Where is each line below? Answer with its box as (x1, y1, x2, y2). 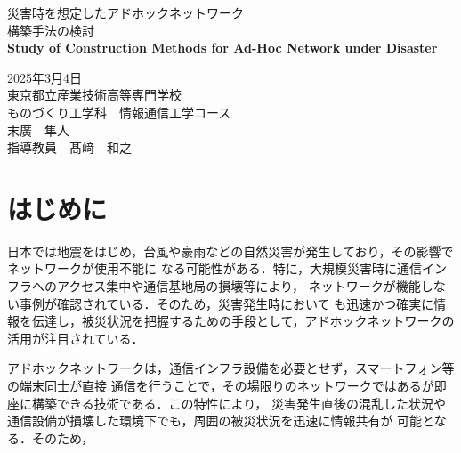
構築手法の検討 (7, 20, 94, 39)
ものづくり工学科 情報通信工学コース (7, 102, 231, 121)
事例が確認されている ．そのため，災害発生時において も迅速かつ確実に (19, 294, 434, 312)
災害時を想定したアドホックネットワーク (7, 4, 244, 21)
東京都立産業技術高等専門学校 (7, 85, 182, 104)
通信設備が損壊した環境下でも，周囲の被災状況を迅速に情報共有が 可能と (7, 411, 434, 430)
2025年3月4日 (7, 68, 82, 86)
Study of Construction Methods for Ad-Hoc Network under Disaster (7, 38, 438, 57)
